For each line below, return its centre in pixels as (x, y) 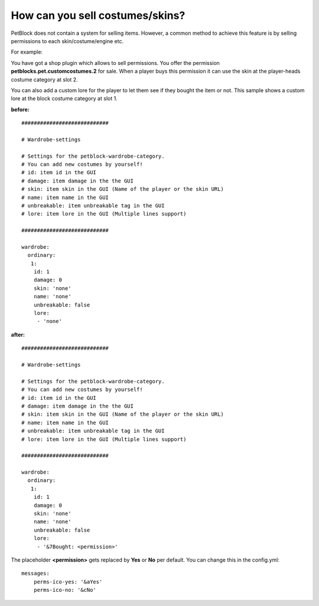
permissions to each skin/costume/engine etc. (67, 41)
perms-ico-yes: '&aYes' (68, 581)
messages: (35, 574)
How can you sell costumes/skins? (98, 15)
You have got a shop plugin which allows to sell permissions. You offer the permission (115, 63)
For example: (27, 52)
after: (18, 334)
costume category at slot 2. (44, 79)
